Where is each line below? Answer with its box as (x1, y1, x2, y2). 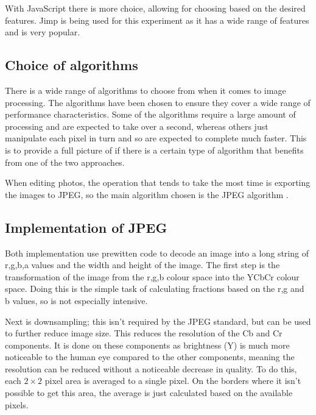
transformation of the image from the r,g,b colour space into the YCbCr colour (5, 270, 300, 283)
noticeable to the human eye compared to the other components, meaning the (5, 350, 295, 363)
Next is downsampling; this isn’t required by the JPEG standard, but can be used (5, 314, 311, 327)
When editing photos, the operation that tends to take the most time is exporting (5, 176, 311, 189)
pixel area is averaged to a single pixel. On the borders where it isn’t (44, 374, 301, 387)
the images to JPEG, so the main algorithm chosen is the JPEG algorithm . (5, 188, 289, 200)
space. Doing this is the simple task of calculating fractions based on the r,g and (5, 282, 304, 295)
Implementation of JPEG (5, 218, 167, 236)
